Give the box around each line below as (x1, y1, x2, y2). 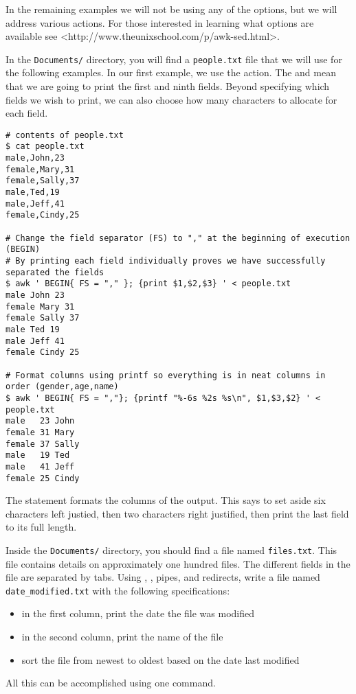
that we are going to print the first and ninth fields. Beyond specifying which (5, 79, 330, 93)
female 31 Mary (5, 427, 75, 437)
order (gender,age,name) (5, 382, 119, 392)
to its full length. (5, 520, 77, 534)
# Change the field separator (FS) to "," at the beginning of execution (5, 233, 351, 243)
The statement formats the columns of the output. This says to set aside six (5, 493, 326, 507)
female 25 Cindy (5, 473, 80, 483)
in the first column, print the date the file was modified (21, 606, 254, 621)
